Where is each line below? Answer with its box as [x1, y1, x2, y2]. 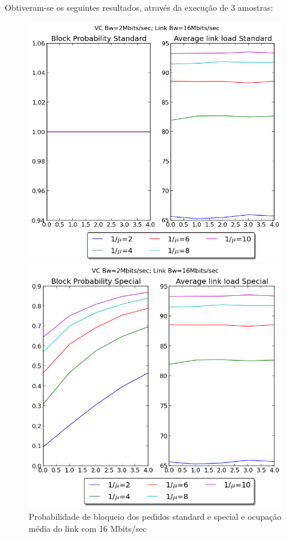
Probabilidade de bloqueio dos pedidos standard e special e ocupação [29, 510, 282, 523]
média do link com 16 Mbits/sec [29, 522, 146, 534]
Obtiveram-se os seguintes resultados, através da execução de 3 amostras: [5, 1, 273, 13]
